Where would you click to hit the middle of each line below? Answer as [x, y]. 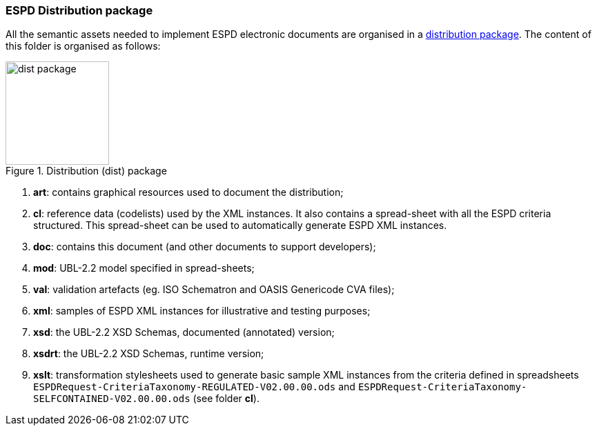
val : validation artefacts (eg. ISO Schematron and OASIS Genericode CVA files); [214, 290]
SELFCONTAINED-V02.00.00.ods [112, 399]
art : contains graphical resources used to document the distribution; [188, 192]
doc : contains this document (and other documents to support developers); [205, 247]
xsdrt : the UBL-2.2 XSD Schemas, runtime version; [149, 354]
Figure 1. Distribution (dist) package [86, 171]
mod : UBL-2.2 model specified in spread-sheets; [144, 268]
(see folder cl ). [226, 399]
